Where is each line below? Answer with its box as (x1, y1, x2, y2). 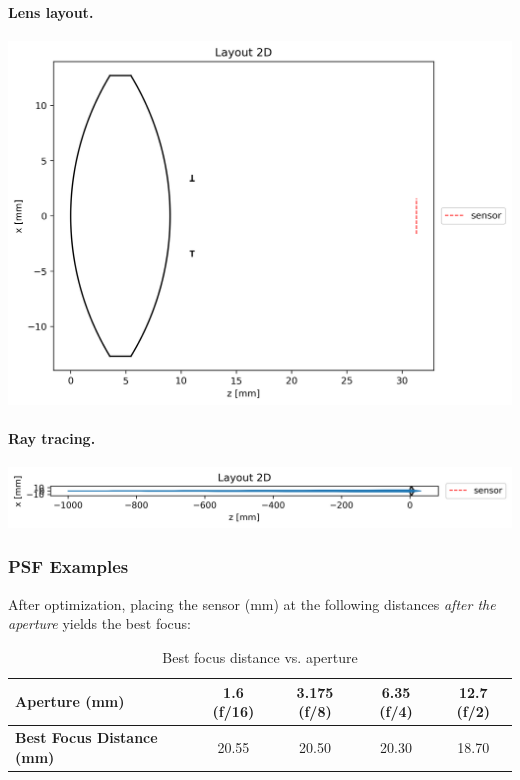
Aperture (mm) (15, 691, 125, 712)
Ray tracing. (8, 427, 96, 448)
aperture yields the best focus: (8, 613, 191, 634)
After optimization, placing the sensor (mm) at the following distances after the (8, 593, 496, 614)
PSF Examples (8, 554, 129, 579)
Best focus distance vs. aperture (162, 646, 358, 667)
